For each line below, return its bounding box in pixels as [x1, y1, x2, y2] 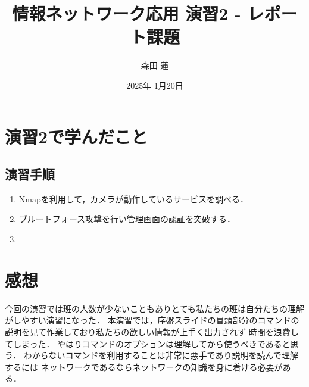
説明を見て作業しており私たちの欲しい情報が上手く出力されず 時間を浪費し [5, 325, 299, 338]
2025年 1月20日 [126, 79, 183, 91]
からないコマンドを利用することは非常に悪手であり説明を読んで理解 [32, 349, 298, 361]
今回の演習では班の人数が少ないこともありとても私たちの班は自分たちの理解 [5, 302, 304, 314]
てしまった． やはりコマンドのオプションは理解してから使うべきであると [5, 337, 291, 349]
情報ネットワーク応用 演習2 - [12, 1, 241, 26]
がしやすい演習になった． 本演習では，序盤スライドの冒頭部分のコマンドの [5, 314, 299, 326]
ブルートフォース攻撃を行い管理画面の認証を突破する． [18, 213, 236, 225]
